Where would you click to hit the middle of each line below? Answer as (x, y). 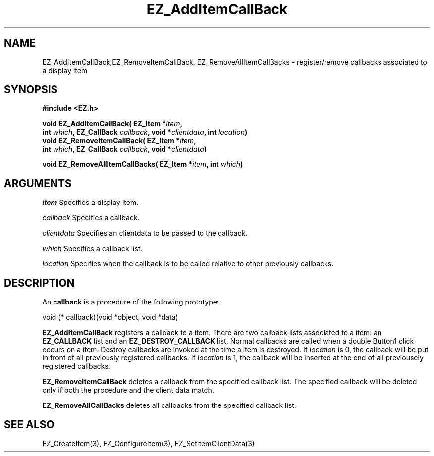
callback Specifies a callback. (91, 218)
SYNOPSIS (31, 90)
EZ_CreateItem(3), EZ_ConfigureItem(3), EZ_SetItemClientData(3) (148, 443)
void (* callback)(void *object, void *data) (110, 317)
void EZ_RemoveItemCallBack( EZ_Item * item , (119, 141)
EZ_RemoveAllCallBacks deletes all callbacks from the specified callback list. (169, 405)
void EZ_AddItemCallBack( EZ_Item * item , (112, 124)
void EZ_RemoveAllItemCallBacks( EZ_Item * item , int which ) (143, 164)
